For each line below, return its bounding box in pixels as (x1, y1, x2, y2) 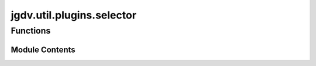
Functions (11, 25, 51, 36)
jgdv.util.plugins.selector (11, 9, 137, 21)
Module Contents (11, 45, 75, 54)
